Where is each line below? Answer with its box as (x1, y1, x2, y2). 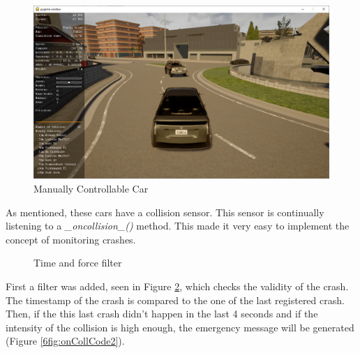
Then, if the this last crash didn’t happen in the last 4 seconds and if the (6, 306, 318, 321)
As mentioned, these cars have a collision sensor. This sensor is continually (6, 204, 324, 219)
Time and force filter (33, 255, 122, 270)
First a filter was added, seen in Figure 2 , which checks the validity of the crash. (6, 279, 349, 293)
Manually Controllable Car (33, 181, 149, 196)
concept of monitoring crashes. (6, 232, 136, 246)
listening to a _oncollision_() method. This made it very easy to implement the (6, 218, 350, 233)
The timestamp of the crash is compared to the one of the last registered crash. (6, 292, 345, 307)
